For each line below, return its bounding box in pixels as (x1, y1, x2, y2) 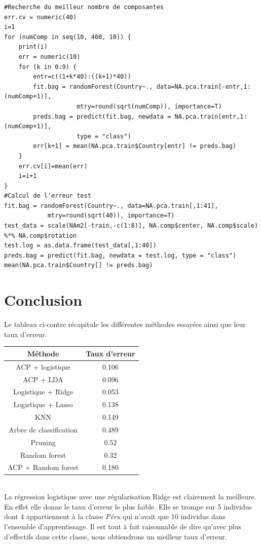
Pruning (30, 437, 56, 447)
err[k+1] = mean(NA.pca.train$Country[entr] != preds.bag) (33, 142, 237, 150)
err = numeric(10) (18, 53, 81, 60)
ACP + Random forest (8, 462, 79, 473)
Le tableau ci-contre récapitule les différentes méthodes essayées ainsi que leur (4, 319, 246, 330)
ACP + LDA (23, 374, 63, 384)
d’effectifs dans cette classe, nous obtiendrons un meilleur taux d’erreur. (4, 531, 227, 541)
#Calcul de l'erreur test (4, 192, 91, 200)
